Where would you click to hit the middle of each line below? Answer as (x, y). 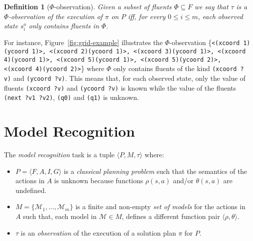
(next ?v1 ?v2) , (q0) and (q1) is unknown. (71, 97)
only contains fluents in (64, 26)
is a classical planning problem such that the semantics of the (155, 171)
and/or (183, 181)
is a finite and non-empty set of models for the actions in (161, 206)
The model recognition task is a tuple (59, 155)
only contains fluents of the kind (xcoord (175, 68)
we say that (211, 6)
